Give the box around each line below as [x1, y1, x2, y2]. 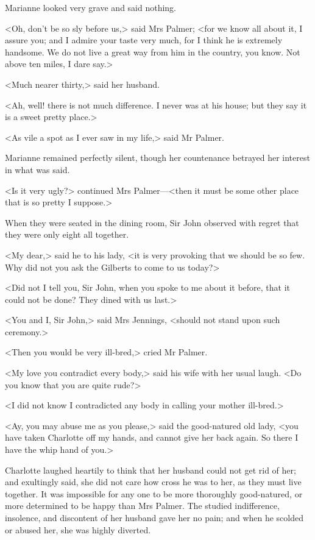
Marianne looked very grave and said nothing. [5, 1, 177, 13]
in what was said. [5, 163, 70, 176]
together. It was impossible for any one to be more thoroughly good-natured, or [5, 487, 303, 500]
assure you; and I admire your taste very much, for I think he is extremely [5, 34, 283, 46]
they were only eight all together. [5, 228, 129, 241]
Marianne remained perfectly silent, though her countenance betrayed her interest [5, 151, 310, 164]
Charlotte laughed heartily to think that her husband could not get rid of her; [5, 463, 296, 476]
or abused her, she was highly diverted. [5, 523, 151, 536]
